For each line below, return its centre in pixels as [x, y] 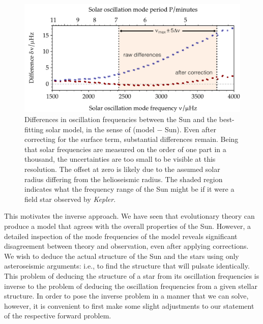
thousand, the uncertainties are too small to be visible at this [120, 159]
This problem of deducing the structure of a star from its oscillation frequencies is [132, 275]
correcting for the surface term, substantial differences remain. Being [131, 139]
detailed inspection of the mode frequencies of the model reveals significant [121, 236]
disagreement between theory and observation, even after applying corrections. [126, 246]
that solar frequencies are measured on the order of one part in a [125, 149]
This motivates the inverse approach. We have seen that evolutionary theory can [129, 216]
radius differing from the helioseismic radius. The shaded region [124, 179]
